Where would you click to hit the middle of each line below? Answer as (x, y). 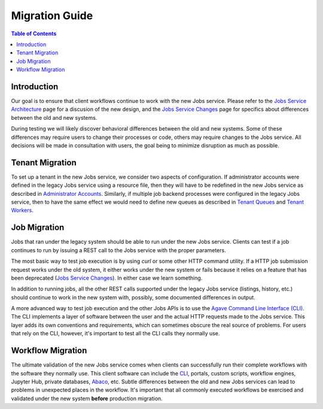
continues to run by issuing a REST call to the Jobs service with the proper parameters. (119, 250)
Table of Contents (34, 34)
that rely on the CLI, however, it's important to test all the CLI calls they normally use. (115, 334)
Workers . (22, 210)
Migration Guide (52, 16)
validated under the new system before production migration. (87, 398)
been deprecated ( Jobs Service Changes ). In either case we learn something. (107, 278)
